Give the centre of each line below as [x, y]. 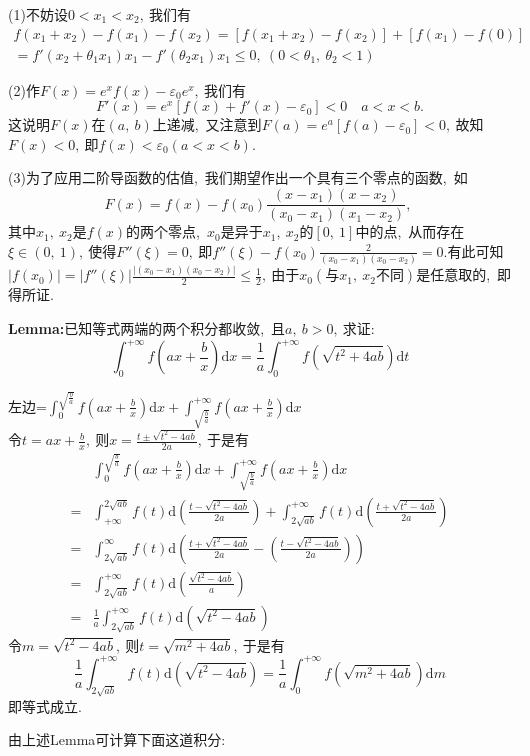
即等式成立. [45, 705]
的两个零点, [163, 231]
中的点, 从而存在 [410, 231]
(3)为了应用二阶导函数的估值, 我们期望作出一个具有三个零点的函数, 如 [238, 177]
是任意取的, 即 [464, 274]
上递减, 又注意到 [207, 124]
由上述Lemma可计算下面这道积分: [117, 739]
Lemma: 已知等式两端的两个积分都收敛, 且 [147, 327]
